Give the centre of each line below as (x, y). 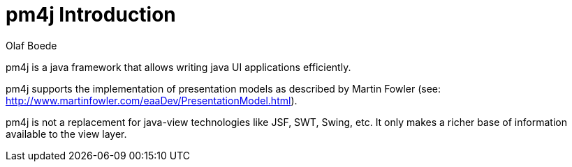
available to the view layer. (66, 134)
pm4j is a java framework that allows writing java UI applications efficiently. (178, 67)
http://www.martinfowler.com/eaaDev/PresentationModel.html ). (152, 100)
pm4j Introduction (91, 15)
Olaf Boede (31, 45)
